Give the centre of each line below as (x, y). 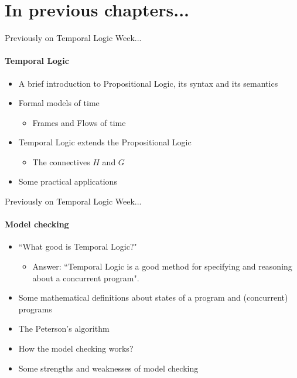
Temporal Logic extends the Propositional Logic (105, 142)
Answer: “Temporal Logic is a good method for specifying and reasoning (162, 266)
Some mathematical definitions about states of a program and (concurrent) (153, 297)
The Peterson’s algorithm (64, 328)
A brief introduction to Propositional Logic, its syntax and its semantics (148, 83)
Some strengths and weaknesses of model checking (108, 368)
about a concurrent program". (86, 277)
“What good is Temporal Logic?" (78, 246)
